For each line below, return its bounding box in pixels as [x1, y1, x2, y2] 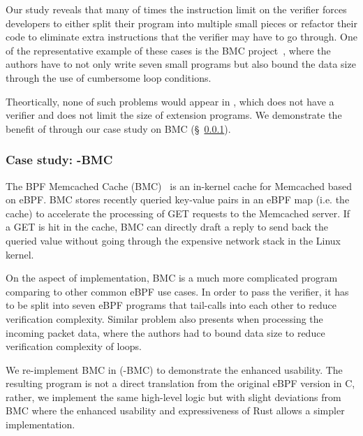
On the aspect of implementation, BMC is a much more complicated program [6, 270, 338, 285]
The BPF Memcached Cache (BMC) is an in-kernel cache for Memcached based [6, 178, 352, 193]
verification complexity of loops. [6, 339, 142, 354]
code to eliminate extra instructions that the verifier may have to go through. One [6, 29, 357, 44]
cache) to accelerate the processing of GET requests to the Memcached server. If [6, 205, 350, 220]
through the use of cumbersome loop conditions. [6, 70, 212, 85]
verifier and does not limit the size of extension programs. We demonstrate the [6, 108, 342, 122]
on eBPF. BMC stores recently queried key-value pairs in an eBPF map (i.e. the [6, 192, 350, 207]
